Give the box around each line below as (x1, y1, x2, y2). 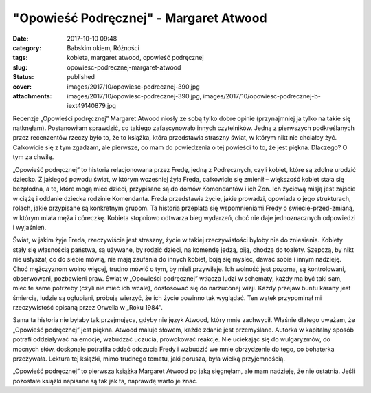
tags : (12, 54, 28, 62)
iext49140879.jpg (67, 102, 117, 110)
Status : (12, 73, 34, 81)
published (67, 73, 95, 81)
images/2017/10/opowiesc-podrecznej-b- (203, 92, 321, 100)
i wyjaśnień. (12, 223, 47, 231)
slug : (12, 63, 27, 72)
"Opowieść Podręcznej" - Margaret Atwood (12, 10, 267, 25)
